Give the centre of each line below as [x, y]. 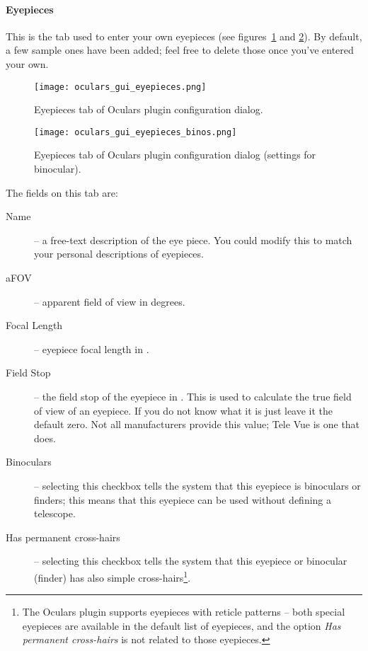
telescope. [55, 513]
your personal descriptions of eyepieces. [119, 254]
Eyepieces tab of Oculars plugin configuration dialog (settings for [175, 155]
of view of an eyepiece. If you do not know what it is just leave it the [184, 410]
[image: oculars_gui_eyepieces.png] [120, 87]
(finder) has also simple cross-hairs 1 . [113, 576]
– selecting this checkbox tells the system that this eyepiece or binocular [191, 561]
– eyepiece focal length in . [92, 348]
